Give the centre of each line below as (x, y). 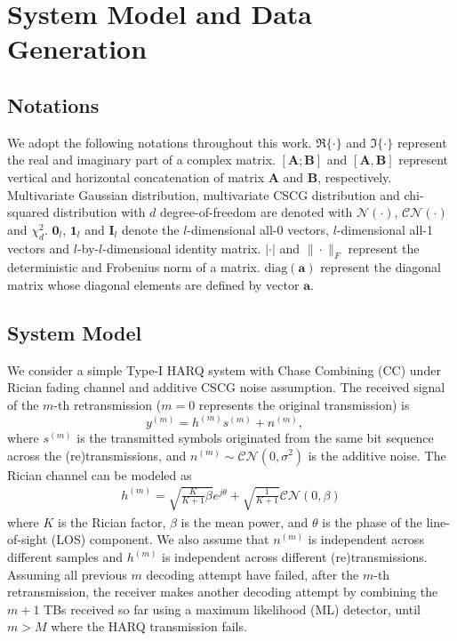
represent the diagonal (381, 267)
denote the (150, 229)
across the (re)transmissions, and (97, 455)
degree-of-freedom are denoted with (257, 212)
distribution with (99, 212)
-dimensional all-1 (385, 229)
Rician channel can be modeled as (100, 474)
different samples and (65, 557)
